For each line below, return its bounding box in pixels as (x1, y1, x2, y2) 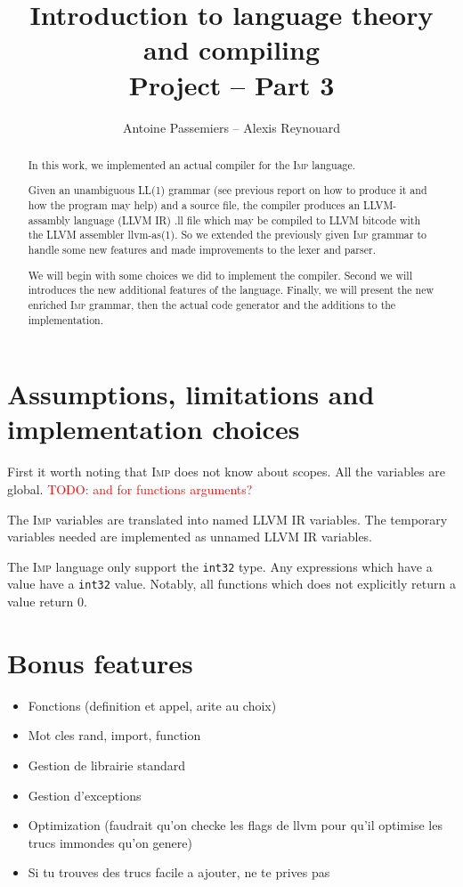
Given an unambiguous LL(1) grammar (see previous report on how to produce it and (28, 183, 427, 198)
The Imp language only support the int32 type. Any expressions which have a (7, 557, 433, 575)
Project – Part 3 (128, 66, 335, 102)
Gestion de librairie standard (28, 755, 185, 774)
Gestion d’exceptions (28, 785, 142, 804)
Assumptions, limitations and (7, 376, 375, 412)
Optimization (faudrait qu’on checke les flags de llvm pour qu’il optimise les (28, 816, 443, 834)
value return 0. (7, 592, 87, 611)
